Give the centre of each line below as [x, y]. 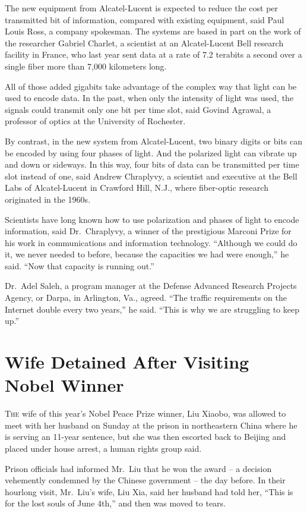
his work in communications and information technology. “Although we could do [151, 242]
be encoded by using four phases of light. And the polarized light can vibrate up [151, 152]
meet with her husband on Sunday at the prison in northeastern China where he [151, 425]
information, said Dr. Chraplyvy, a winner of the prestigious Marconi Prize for [148, 231]
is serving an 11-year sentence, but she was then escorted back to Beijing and [145, 437]
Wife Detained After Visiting [127, 362]
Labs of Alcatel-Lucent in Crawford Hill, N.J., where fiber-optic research [137, 188]
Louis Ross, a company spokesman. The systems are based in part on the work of [153, 31]
